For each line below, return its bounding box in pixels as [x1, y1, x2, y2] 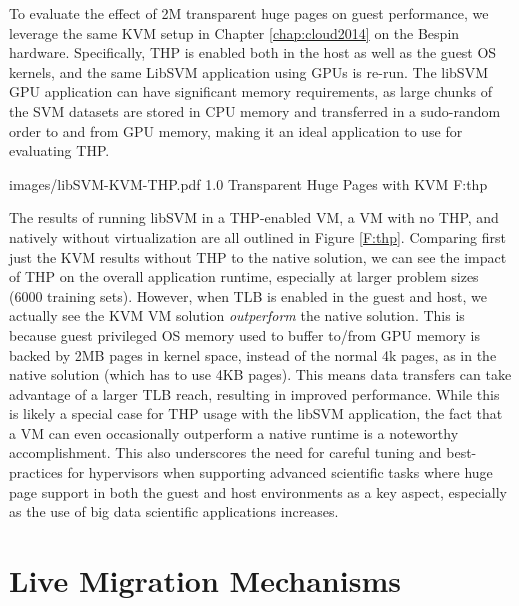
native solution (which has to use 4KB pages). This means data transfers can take [9, 364, 512, 385]
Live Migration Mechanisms [9, 560, 401, 601]
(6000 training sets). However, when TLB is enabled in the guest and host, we [9, 285, 487, 306]
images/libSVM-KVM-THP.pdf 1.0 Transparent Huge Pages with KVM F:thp [9, 173, 488, 194]
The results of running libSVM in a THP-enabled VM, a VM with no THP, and [9, 207, 499, 228]
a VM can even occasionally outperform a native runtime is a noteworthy [9, 422, 459, 443]
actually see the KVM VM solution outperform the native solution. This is [9, 305, 465, 326]
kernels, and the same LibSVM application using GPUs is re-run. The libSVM [9, 61, 488, 82]
